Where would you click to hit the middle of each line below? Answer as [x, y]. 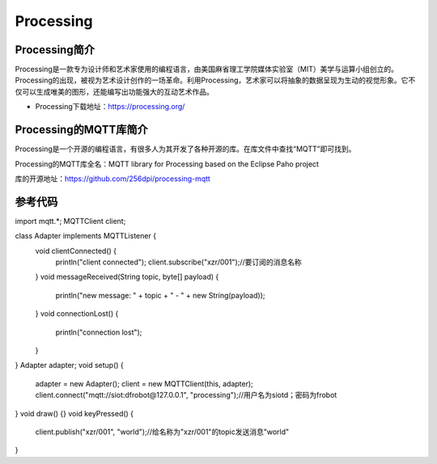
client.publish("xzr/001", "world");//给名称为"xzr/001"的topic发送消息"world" [162, 432]
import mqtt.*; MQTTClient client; [70, 221]
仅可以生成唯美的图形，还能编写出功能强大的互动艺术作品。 [114, 91]
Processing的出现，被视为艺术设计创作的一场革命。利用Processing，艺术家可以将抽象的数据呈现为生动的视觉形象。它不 [215, 80]
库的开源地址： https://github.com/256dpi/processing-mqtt [112, 179]
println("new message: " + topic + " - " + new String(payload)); [160, 295]
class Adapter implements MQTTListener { [86, 236]
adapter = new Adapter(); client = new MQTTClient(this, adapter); [144, 383]
